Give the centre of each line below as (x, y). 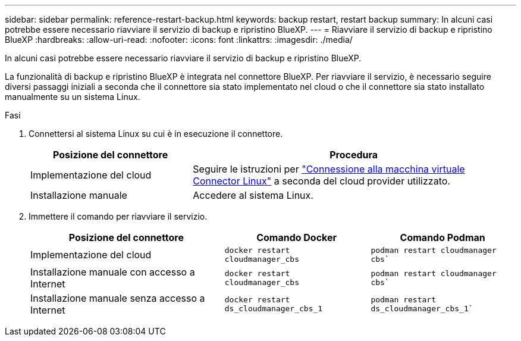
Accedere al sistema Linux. (253, 195)
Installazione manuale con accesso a (113, 272)
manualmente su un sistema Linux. (73, 97)
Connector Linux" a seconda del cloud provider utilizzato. (321, 181)
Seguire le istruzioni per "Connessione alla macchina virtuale (329, 169)
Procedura (354, 155)
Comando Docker (297, 237)
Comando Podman (442, 237)
